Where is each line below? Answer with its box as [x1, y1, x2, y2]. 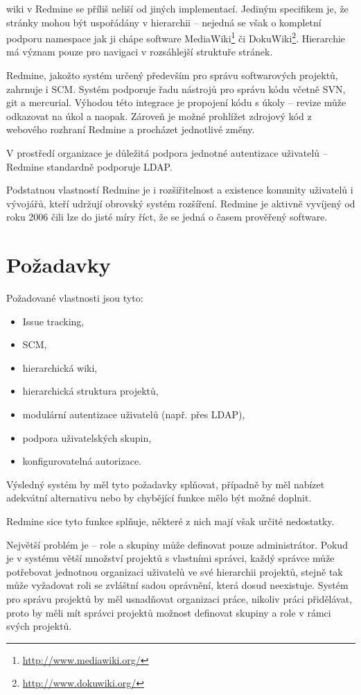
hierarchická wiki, [22, 360, 98, 375]
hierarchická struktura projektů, [22, 384, 159, 398]
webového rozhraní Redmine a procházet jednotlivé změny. [6, 122, 255, 137]
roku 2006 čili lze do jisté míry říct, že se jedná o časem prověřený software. [6, 209, 328, 224]
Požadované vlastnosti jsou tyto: [6, 291, 143, 305]
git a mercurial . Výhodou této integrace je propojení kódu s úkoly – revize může [6, 95, 346, 110]
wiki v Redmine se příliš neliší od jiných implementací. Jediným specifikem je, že [6, 1, 349, 15]
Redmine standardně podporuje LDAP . [6, 159, 173, 173]
